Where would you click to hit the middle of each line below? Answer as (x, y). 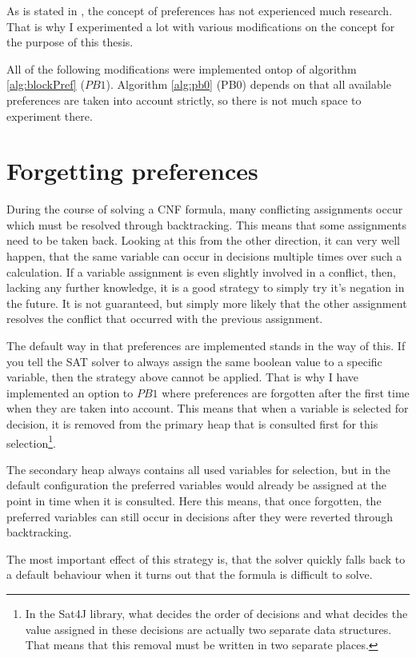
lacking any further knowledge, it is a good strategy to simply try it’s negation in (206, 287)
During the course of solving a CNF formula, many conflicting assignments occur (205, 209)
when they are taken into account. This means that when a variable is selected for (208, 408)
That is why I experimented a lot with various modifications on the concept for (201, 26)
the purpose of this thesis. (70, 42)
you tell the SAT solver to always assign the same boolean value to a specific (194, 361)
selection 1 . (31, 441)
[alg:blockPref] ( (46, 84)
